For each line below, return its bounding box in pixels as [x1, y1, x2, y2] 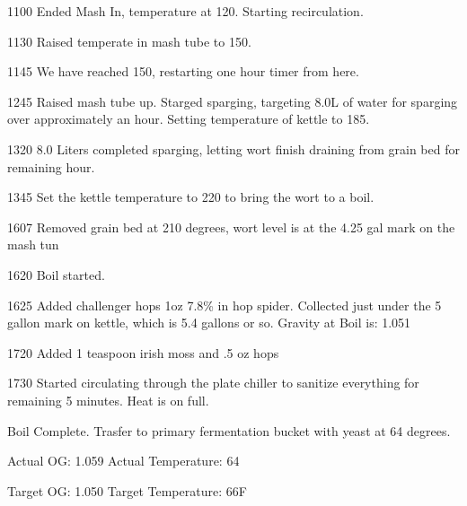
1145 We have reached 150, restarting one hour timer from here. [7, 62, 359, 81]
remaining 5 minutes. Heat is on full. [7, 390, 209, 409]
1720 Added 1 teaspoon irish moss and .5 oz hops [7, 343, 279, 362]
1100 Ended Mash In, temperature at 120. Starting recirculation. [7, 2, 364, 20]
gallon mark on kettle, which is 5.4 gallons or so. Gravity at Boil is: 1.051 [7, 313, 411, 332]
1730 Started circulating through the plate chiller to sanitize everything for [7, 373, 419, 392]
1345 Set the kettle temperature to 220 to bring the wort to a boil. [7, 188, 374, 206]
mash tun [7, 235, 59, 254]
